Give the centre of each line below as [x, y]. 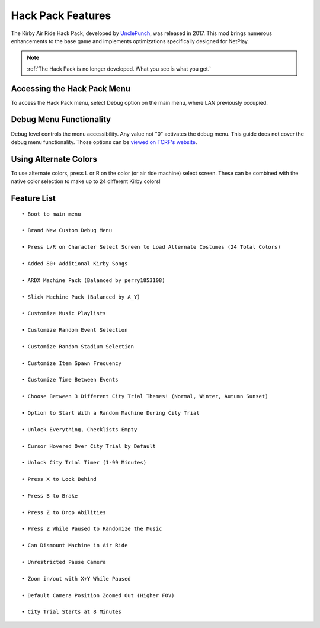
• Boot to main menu [51, 214]
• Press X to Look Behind [59, 479]
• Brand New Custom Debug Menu [67, 230]
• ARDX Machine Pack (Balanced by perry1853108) [93, 280]
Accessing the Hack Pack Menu [71, 89]
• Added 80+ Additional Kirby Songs [75, 263]
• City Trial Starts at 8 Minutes [71, 612]
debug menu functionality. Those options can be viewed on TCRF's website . [104, 142]
